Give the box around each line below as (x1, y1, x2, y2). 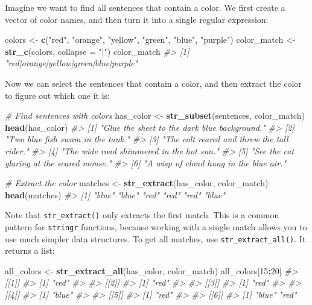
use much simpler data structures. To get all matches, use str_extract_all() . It (5, 232, 306, 245)
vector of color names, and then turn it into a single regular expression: (5, 13, 269, 25)
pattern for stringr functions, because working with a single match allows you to (5, 220, 307, 233)
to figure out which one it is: (5, 89, 110, 101)
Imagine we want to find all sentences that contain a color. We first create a (5, 1, 285, 13)
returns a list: (5, 244, 55, 257)
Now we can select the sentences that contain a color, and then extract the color (5, 77, 302, 89)
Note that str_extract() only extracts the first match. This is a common (5, 209, 279, 221)
